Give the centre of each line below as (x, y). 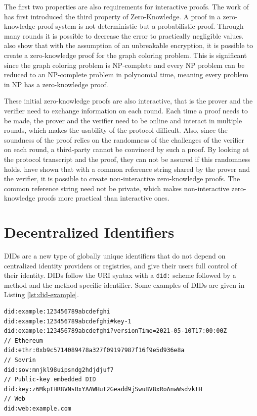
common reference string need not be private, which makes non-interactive (117, 188)
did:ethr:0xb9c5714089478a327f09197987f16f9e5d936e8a (94, 350)
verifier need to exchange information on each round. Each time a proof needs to (126, 110)
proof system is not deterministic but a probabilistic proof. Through (140, 26)
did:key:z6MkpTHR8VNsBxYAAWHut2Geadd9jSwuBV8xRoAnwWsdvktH (103, 389)
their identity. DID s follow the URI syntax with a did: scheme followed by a (120, 275)
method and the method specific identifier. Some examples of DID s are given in (124, 285)
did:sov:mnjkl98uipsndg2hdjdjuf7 (59, 370)
